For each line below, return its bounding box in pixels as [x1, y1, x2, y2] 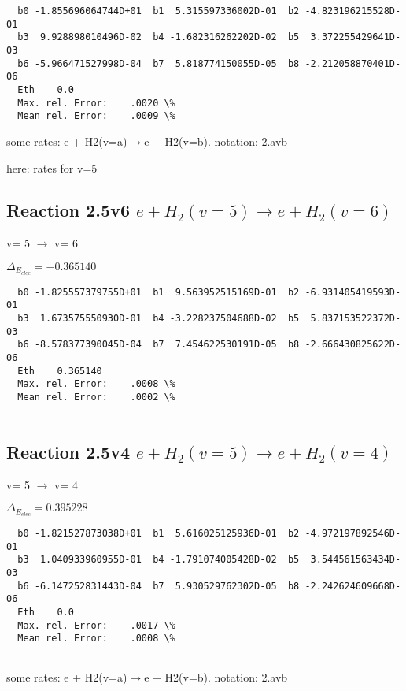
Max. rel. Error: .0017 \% [17, 619, 175, 631]
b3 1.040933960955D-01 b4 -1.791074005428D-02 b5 [17, 554, 300, 566]
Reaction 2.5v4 [6, 439, 130, 463]
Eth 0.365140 [17, 365, 102, 377]
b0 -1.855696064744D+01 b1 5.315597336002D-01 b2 [17, 6, 300, 17]
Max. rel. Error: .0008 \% [17, 378, 175, 390]
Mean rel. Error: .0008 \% [17, 633, 175, 645]
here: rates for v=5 [6, 159, 98, 176]
